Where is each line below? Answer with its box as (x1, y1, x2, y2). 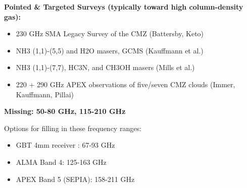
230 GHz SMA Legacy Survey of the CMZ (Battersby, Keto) (16, 28, 204, 39)
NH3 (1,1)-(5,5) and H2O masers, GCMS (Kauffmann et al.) (16, 45, 204, 55)
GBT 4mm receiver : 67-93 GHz (16, 140, 115, 150)
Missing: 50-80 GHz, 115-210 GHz (4, 106, 126, 116)
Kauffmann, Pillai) (16, 89, 74, 99)
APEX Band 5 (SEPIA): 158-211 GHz (16, 173, 135, 184)
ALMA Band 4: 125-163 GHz (16, 156, 107, 167)
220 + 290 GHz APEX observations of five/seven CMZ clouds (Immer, (16, 79, 235, 89)
